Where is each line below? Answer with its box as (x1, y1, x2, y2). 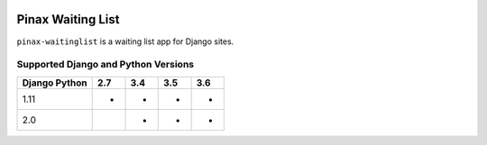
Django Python (22, 77, 87, 89)
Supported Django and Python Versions (16, 59, 194, 71)
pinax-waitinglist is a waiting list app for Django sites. (16, 36, 234, 47)
